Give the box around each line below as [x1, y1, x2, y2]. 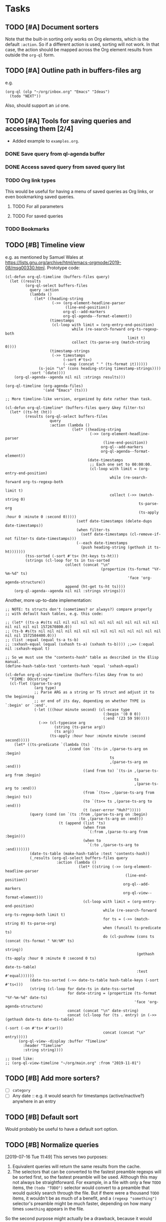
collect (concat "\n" [65, 562, 110, 567]
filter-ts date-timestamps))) [14, 536, 77, 541]
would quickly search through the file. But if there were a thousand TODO [12, 1190, 160, 1196]
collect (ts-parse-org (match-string [72, 340, 150, 345]
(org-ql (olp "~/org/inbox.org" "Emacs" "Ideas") [5, 89, 110, 94]
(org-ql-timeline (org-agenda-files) [5, 383, 83, 388]
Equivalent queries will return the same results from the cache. [12, 1164, 141, 1170]
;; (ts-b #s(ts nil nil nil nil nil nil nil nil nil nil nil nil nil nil [5, 629, 162, 634]
